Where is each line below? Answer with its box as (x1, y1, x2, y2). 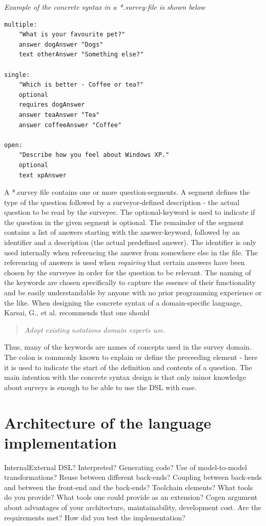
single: (4, 71, 30, 78)
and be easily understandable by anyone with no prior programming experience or (4, 287, 262, 298)
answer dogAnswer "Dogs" (18, 41, 104, 48)
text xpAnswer (18, 171, 67, 179)
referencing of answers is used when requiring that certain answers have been (4, 257, 245, 268)
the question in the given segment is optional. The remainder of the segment (4, 216, 244, 227)
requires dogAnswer (18, 101, 85, 109)
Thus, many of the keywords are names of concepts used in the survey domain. (4, 341, 252, 352)
